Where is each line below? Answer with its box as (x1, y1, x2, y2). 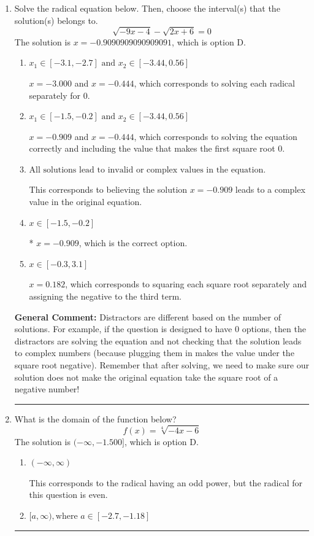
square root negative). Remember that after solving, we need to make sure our (14, 359, 309, 371)
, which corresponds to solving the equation (134, 130, 297, 142)
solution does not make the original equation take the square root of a (14, 370, 278, 383)
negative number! (14, 383, 80, 395)
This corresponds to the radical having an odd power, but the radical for (29, 476, 302, 489)
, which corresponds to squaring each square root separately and (65, 278, 307, 290)
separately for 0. (29, 88, 90, 101)
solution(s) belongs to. (14, 14, 98, 26)
